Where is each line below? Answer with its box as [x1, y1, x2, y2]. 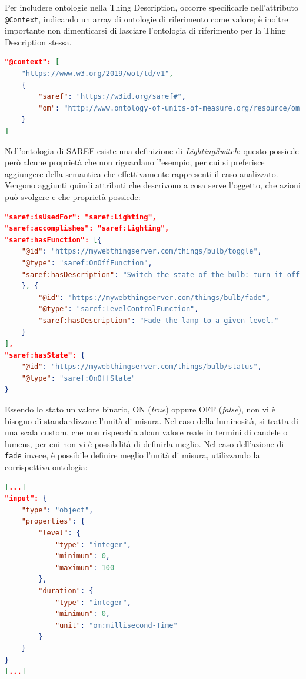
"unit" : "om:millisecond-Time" [55, 621, 178, 630]
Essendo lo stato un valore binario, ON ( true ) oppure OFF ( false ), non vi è [5, 403, 275, 415]
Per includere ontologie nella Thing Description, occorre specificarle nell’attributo [5, 1, 299, 13]
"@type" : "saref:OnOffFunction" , [21, 258, 152, 267]
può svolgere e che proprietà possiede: [5, 190, 141, 202]
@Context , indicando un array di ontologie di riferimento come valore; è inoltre [5, 12, 288, 25]
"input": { [5, 494, 47, 503]
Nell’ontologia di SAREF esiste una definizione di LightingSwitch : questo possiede [5, 144, 299, 157]
